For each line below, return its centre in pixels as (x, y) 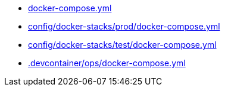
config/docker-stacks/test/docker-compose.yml (122, 45)
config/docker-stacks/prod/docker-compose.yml (124, 26)
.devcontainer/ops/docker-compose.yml (107, 63)
